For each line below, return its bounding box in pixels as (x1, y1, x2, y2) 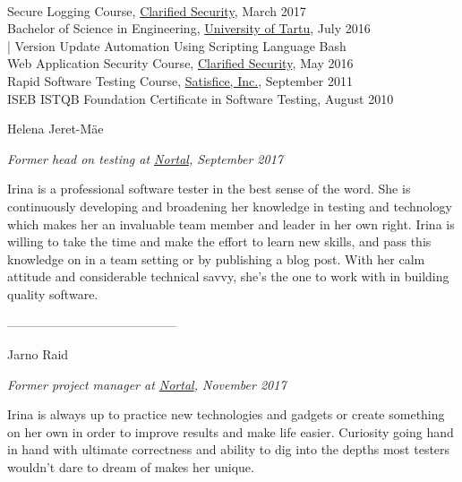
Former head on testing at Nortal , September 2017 (7, 149, 283, 168)
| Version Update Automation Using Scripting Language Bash (7, 36, 346, 55)
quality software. (7, 284, 98, 303)
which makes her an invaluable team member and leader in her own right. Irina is (7, 214, 455, 233)
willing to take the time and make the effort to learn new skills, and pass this (7, 232, 432, 251)
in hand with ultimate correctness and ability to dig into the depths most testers (7, 440, 450, 459)
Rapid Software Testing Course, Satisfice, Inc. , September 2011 (7, 71, 353, 90)
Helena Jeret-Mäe (7, 119, 104, 138)
